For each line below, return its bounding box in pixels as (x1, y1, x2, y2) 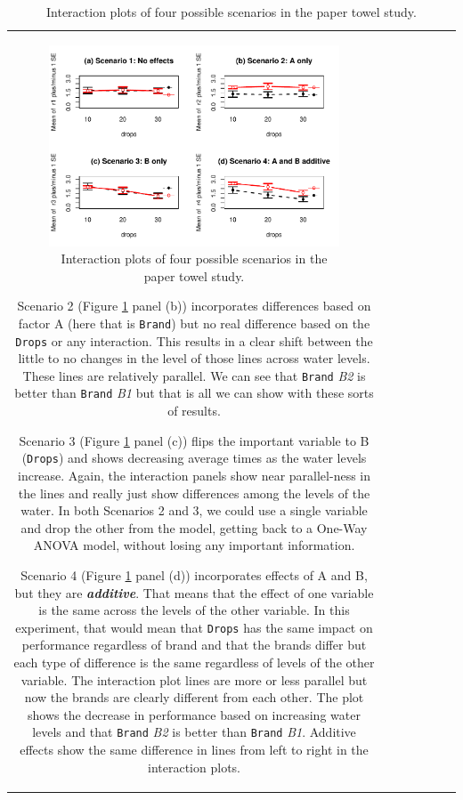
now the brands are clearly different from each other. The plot (24, 688, 364, 707)
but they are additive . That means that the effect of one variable (14, 583, 374, 602)
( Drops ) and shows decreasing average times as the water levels (21, 448, 367, 467)
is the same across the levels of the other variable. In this (38, 601, 350, 619)
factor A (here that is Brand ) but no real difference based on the (18, 313, 370, 332)
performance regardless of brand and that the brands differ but (21, 635, 367, 654)
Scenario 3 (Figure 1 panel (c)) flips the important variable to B (19, 431, 370, 449)
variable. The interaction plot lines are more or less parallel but (20, 670, 368, 689)
